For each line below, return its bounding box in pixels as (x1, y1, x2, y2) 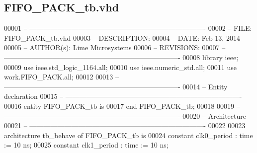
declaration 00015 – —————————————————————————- (4, 91, 242, 101)
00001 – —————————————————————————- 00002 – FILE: (4, 23, 252, 33)
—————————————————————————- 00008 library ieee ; (4, 52, 239, 62)
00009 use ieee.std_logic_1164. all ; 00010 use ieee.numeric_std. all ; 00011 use (4, 62, 237, 72)
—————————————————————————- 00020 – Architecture (4, 110, 246, 121)
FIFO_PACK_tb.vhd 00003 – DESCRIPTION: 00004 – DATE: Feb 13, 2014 (4, 32, 240, 43)
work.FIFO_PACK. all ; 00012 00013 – (4, 72, 119, 82)
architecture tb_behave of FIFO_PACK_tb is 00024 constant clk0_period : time (4, 130, 253, 140)
